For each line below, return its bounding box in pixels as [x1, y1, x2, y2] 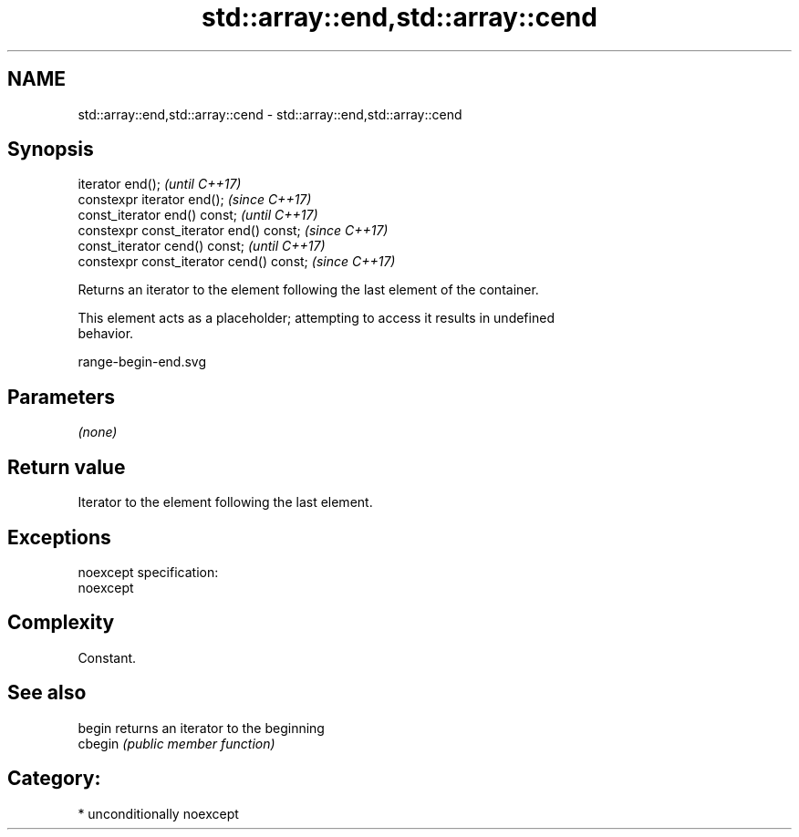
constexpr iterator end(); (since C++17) [78, 191, 312, 208]
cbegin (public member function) [78, 735, 275, 751]
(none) [78, 424, 118, 440]
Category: [7, 767, 101, 790]
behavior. [78, 325, 134, 342]
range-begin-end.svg [78, 354, 207, 370]
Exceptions [7, 525, 111, 549]
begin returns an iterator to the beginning [78, 719, 325, 736]
